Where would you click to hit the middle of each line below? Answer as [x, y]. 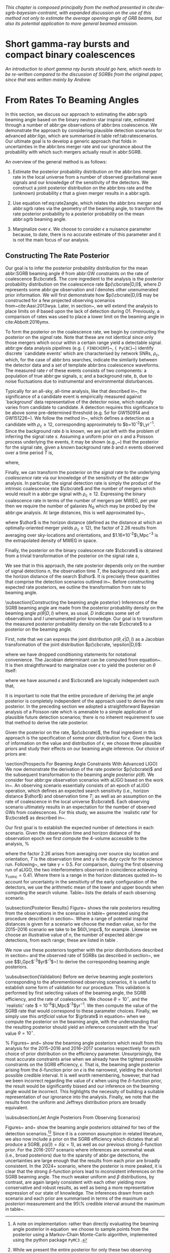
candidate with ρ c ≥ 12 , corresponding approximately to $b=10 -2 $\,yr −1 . [80, 425]
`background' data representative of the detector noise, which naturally [80, 402]
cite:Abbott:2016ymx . [27, 322]
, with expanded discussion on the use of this [104, 13]
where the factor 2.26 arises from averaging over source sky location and [82, 853]
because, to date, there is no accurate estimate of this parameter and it [87, 234]
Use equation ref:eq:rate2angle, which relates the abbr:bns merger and [87, 203]
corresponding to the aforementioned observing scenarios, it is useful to [81, 982]
